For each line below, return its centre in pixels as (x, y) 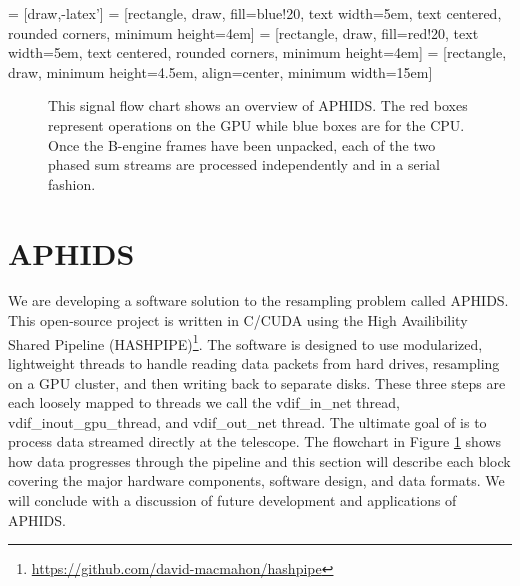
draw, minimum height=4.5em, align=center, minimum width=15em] (220, 71)
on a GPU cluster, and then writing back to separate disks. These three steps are (257, 382)
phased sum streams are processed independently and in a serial (244, 164)
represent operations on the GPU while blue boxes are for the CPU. (256, 124)
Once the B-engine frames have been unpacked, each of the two (242, 144)
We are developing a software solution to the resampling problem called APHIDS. (258, 300)
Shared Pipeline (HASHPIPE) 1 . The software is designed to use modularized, (245, 342)
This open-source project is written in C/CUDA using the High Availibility (238, 320)
